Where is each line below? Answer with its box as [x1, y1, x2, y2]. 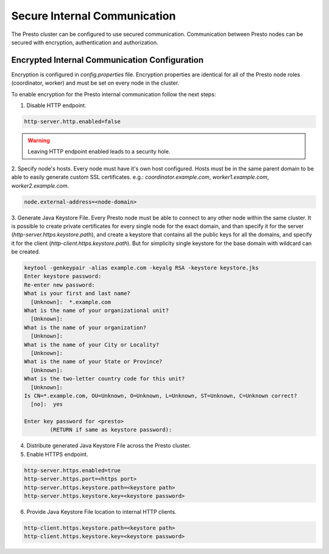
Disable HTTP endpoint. [26, 102, 87, 109]
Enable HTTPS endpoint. [26, 450, 88, 458]
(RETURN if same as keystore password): [49, 427, 172, 433]
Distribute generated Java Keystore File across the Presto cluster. [26, 442, 191, 449]
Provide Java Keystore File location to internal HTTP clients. [26, 508, 177, 515]
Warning [27, 137, 50, 144]
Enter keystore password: [24, 273, 102, 280]
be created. [11, 248, 41, 255]
